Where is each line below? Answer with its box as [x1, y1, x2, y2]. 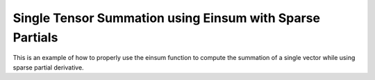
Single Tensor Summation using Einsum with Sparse [12, 10, 321, 26]
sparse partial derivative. [12, 63, 84, 72]
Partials [12, 30, 58, 45]
